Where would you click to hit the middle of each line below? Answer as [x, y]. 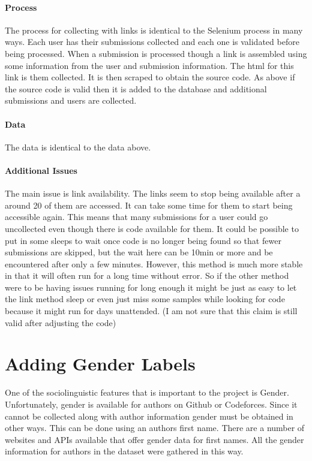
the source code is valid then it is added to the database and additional [136, 88]
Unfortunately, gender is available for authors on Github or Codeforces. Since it [151, 404]
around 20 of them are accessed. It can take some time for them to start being [149, 205]
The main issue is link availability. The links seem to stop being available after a [153, 193]
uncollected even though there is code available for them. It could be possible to [152, 228]
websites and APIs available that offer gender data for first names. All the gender [154, 439]
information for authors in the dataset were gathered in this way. [124, 451]
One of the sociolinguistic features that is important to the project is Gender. [147, 392]
